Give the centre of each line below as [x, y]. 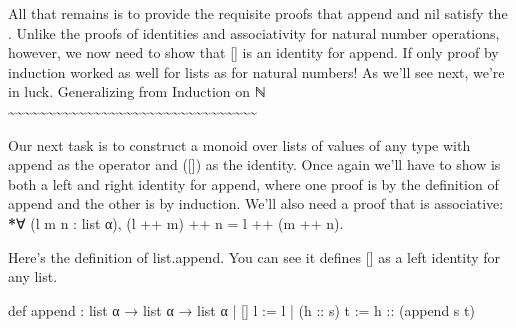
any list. [33, 276]
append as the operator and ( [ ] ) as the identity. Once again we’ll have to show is [254, 164]
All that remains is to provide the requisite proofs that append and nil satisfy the [258, 13]
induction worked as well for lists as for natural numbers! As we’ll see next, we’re [256, 71]
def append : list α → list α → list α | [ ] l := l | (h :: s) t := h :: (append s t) [241, 309]
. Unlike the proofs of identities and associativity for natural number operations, [254, 32]
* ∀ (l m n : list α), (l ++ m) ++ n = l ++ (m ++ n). [176, 222]
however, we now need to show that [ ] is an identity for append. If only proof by [253, 52]
